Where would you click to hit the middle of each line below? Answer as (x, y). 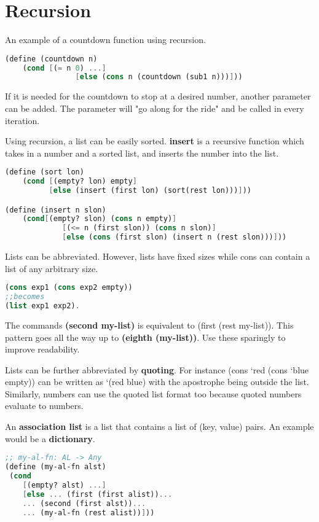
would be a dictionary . (50, 438)
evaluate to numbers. (44, 406)
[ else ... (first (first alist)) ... (97, 494)
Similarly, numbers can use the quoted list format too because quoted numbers (153, 393)
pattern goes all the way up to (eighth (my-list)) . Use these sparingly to (145, 337)
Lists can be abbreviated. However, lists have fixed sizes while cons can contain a (158, 256)
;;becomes (25, 297)
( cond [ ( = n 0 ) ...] (64, 68)
